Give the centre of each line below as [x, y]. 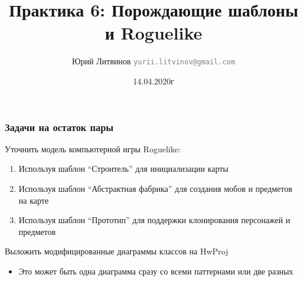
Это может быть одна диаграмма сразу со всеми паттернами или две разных [156, 271]
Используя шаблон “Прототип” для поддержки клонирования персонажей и [154, 220]
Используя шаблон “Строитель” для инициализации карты [123, 169]
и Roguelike [154, 33]
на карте [34, 200]
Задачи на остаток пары [59, 127]
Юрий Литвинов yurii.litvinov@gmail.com [154, 61]
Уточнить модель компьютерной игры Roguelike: [93, 148]
